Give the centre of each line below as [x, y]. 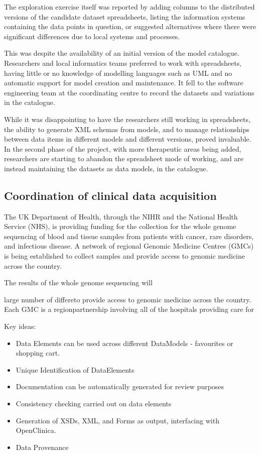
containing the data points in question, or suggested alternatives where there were [130, 26]
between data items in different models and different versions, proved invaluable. [128, 139]
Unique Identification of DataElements [75, 369]
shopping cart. [38, 353]
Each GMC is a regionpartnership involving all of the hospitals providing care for [129, 309]
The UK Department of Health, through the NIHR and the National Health [121, 216]
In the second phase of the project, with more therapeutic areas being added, [123, 148]
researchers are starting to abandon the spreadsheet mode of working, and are [124, 158]
